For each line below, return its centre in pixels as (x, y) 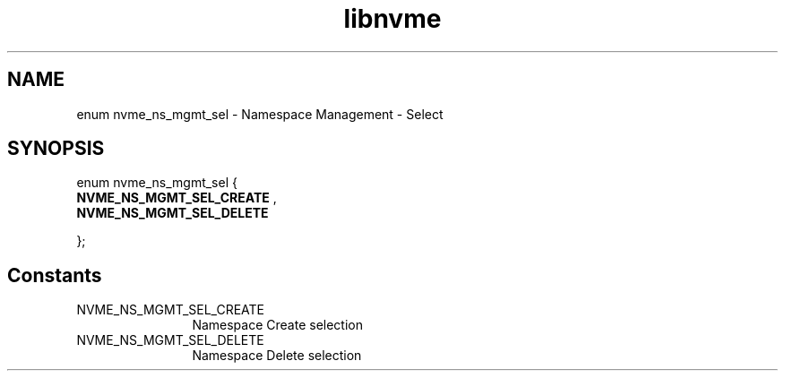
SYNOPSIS (56, 149)
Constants (55, 275)
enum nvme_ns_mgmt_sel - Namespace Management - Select (260, 114)
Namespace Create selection (277, 325)
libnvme (392, 19)
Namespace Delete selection (277, 356)
